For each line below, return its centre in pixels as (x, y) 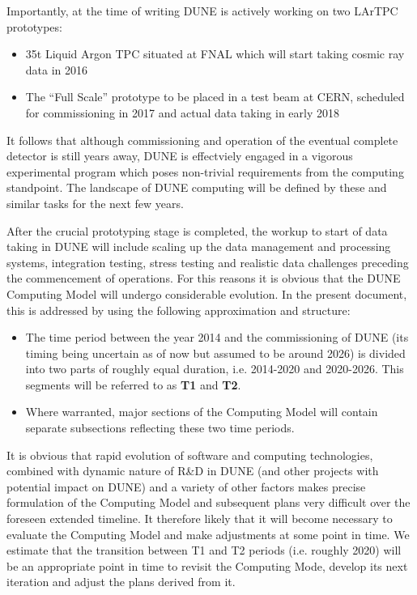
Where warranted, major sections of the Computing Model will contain (202, 412)
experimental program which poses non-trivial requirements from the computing (205, 171)
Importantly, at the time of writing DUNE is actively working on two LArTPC (202, 11)
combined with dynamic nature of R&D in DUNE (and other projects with (193, 471)
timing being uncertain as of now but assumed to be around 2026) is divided (215, 353)
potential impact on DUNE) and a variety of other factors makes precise (186, 486)
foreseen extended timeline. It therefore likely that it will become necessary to (200, 518)
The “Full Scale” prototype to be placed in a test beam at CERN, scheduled (215, 97)
